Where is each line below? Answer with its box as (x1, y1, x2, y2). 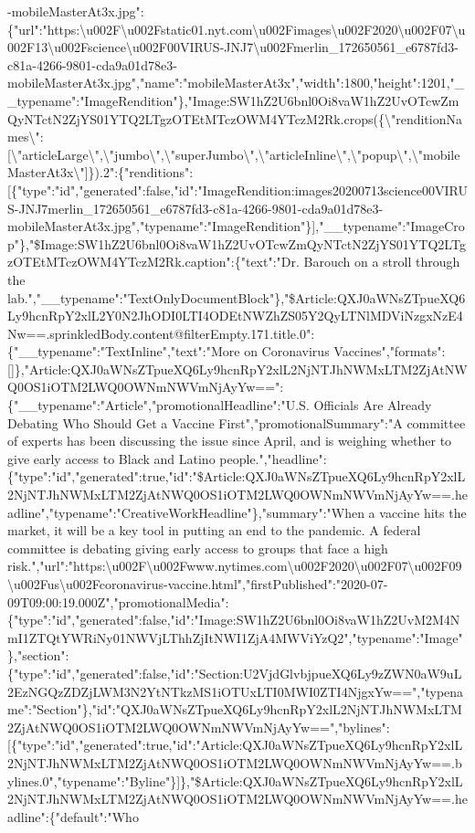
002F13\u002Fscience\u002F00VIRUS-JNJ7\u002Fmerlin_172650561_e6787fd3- (7, 37, 459, 57)
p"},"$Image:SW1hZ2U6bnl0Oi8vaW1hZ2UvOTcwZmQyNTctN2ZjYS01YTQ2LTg (7, 234, 466, 253)
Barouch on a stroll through (303, 252, 460, 271)
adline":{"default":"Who (7, 807, 139, 826)
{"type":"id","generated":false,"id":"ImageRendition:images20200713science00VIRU (10, 180, 468, 199)
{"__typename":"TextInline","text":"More (7, 342, 240, 361)
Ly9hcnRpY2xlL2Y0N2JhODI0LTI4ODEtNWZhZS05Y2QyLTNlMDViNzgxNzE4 (7, 306, 463, 325)
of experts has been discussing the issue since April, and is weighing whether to (7, 431, 452, 450)
